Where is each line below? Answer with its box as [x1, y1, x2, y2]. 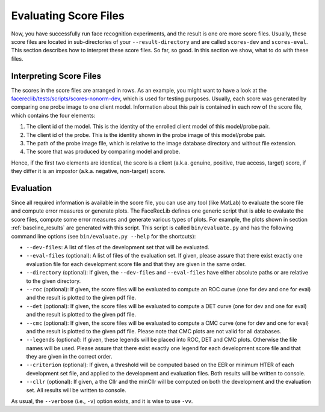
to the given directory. [26, 277, 81, 285]
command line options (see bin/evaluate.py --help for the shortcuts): [11, 232, 196, 240]
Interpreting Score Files [11, 71, 102, 81]
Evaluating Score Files [11, 9, 125, 22]
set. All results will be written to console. [26, 386, 126, 393]
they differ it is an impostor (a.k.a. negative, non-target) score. [11, 168, 166, 175]
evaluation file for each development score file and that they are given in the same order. [26, 260, 246, 267]
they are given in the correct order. [26, 353, 113, 360]
